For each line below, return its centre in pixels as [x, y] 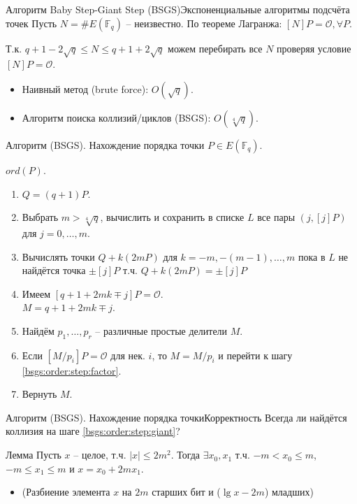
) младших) [289, 492]
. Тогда [185, 455]
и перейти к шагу [255, 355]
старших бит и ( [186, 492]
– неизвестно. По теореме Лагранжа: [204, 23]
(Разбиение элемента [66, 492]
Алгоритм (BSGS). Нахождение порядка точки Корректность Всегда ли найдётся [176, 417]
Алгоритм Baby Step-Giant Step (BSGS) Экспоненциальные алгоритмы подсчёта [178, 9]
